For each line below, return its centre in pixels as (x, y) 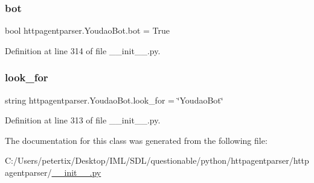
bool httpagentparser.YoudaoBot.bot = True (88, 30)
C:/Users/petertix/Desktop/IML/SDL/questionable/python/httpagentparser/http (157, 160)
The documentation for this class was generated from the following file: (136, 140)
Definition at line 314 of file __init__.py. (83, 50)
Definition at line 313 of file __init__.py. (83, 120)
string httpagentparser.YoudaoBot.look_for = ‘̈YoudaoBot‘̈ (114, 100)
